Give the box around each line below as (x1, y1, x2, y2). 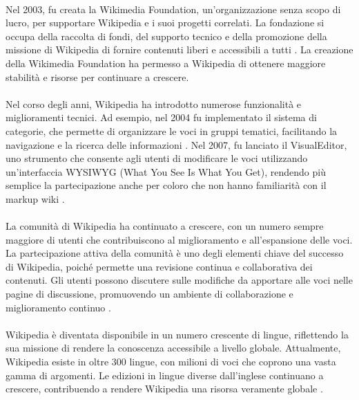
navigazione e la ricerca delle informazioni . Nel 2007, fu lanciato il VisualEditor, (6, 137, 347, 152)
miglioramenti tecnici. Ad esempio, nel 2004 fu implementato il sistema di (6, 110, 317, 125)
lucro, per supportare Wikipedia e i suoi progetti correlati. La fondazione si (6, 15, 324, 30)
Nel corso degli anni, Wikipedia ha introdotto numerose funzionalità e (6, 96, 302, 111)
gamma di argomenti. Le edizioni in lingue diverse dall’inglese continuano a (6, 367, 324, 382)
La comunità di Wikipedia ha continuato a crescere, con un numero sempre (6, 219, 324, 233)
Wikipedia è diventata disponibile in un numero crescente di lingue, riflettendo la (6, 327, 349, 341)
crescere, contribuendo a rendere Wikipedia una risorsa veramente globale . (6, 381, 323, 396)
